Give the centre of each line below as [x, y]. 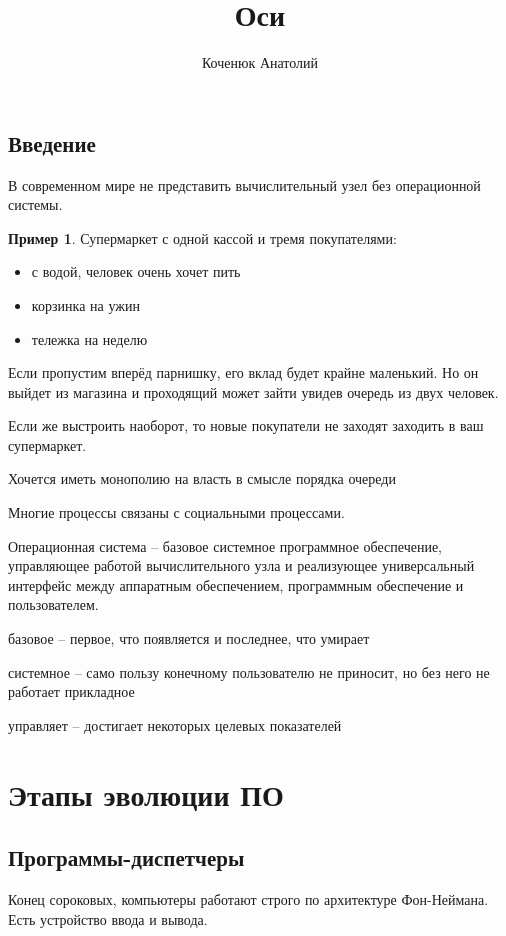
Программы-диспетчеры [126, 857]
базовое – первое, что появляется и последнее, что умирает [189, 638]
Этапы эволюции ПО [146, 793]
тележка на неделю [89, 338]
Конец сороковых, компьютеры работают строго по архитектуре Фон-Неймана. [248, 898]
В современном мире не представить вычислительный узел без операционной [244, 184]
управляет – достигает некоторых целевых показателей [175, 724]
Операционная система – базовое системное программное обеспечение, [225, 545]
